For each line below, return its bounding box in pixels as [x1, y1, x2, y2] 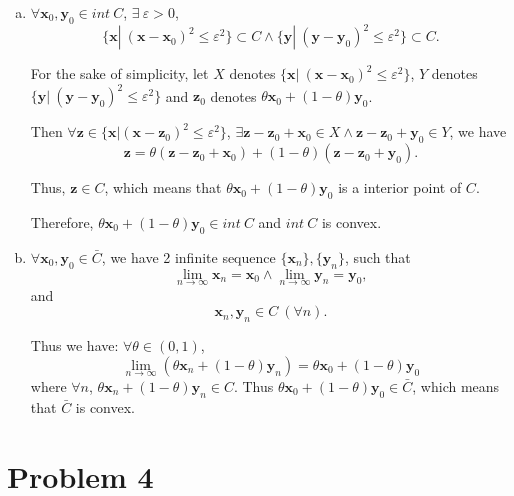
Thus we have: [30, 335, 119, 356]
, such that [344, 246, 411, 267]
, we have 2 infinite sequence [101, 246, 276, 267]
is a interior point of [338, 177, 462, 198]
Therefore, [30, 211, 94, 232]
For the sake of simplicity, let [30, 63, 209, 84]
